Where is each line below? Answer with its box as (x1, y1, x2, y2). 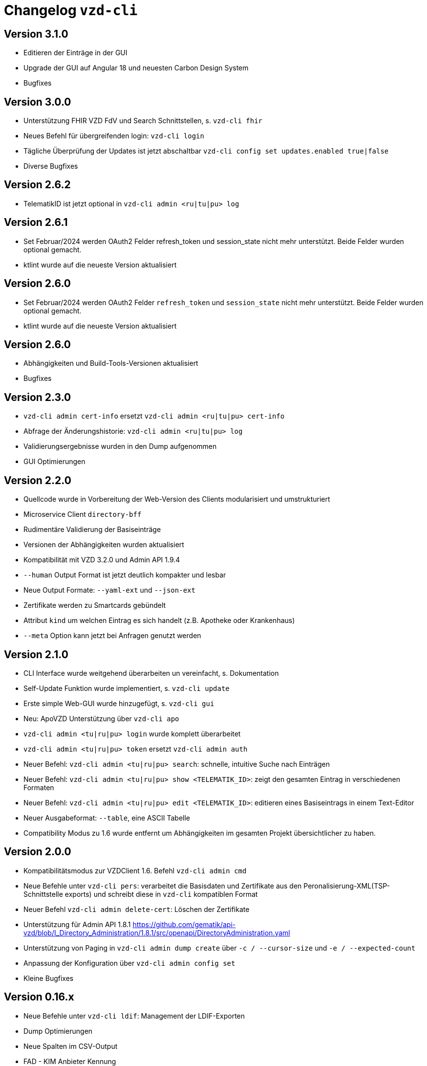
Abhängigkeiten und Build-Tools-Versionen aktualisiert (23, 359, 198, 368)
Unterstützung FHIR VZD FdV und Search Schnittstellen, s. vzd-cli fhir (23, 116, 263, 125)
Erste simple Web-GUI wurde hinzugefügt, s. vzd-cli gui (23, 699, 214, 708)
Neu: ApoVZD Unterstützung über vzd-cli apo (23, 714, 179, 723)
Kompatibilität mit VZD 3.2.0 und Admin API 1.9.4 (23, 555, 180, 564)
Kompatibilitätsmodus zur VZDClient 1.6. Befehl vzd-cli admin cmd (23, 866, 247, 875)
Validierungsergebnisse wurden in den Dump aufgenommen (23, 442, 217, 451)
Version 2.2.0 (4, 474, 71, 487)
